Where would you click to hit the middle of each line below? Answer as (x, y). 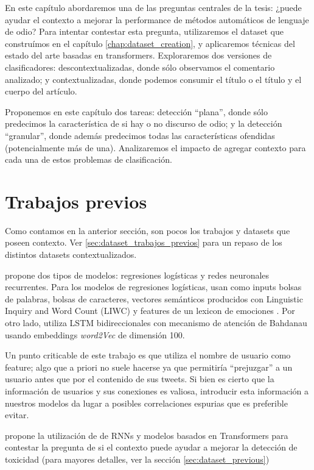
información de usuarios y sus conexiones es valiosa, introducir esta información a (157, 390)
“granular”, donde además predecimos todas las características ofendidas (140, 135)
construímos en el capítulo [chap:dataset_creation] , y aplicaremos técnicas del (150, 43)
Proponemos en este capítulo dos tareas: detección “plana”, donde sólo (136, 111)
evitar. (17, 415)
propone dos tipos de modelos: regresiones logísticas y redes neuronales (137, 275)
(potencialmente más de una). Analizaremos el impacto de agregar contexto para (155, 147)
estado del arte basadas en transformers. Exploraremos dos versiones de (138, 55)
